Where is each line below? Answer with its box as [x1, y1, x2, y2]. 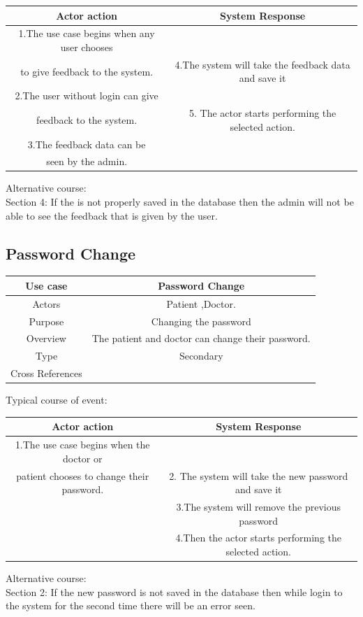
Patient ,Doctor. [166, 296, 236, 311]
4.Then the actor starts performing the [175, 530, 341, 545]
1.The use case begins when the [15, 437, 150, 452]
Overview [26, 331, 66, 346]
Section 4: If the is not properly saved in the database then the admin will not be [6, 194, 354, 209]
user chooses [60, 39, 113, 54]
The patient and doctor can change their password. [91, 331, 311, 346]
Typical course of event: [6, 392, 108, 407]
